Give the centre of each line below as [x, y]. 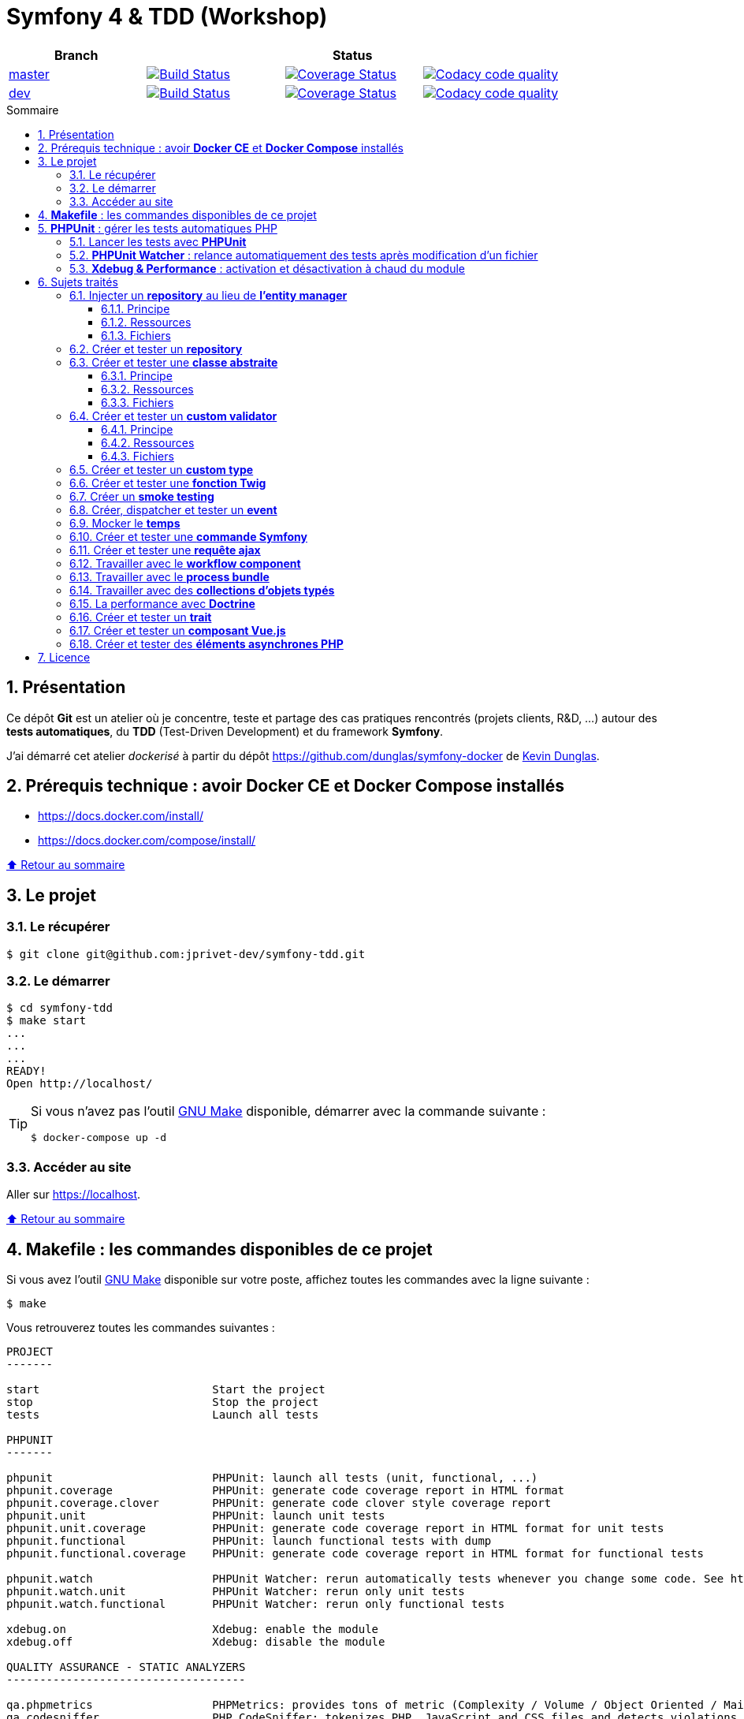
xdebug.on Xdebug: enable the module [193, 1629]
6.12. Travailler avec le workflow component [185, 563]
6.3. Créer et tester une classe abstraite [174, 362]
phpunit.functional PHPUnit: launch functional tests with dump [249, 1541]
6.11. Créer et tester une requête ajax [165, 550]
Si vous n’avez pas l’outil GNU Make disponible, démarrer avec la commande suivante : [288, 1111]
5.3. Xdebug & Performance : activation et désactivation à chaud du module [267, 268]
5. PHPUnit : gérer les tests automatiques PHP [158, 228]
